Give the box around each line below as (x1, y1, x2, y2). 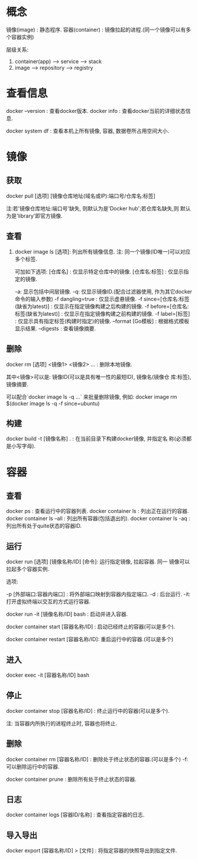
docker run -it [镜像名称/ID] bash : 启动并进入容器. (6, 611, 128, 618)
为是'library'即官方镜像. (6, 212, 63, 219)
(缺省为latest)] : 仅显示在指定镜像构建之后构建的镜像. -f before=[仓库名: (14, 303, 189, 310)
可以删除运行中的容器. (6, 763, 60, 770)
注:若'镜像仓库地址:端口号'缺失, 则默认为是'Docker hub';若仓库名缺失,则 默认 (6, 205, 191, 212)
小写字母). (11, 443, 36, 450)
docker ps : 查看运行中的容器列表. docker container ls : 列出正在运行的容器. (6, 508, 189, 515)
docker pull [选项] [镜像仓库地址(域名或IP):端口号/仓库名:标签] (6, 192, 155, 199)
